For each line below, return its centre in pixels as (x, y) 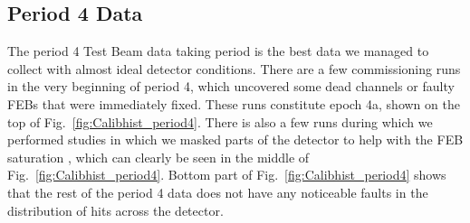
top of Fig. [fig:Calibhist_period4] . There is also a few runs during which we (220, 121)
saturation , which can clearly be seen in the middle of (158, 157)
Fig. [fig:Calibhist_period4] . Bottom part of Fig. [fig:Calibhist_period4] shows (227, 175)
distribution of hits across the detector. (115, 210)
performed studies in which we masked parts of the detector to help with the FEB (235, 139)
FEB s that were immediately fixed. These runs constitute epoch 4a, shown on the (234, 103)
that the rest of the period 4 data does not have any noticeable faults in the (218, 192)
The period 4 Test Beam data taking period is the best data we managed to (218, 51)
